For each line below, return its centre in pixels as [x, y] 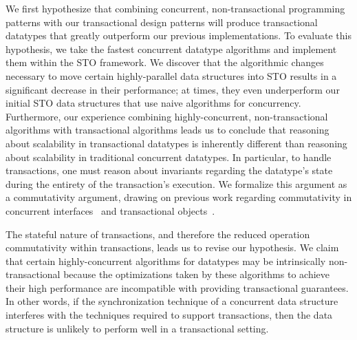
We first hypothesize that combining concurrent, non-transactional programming [175, 8]
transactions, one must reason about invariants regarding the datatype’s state [169, 170]
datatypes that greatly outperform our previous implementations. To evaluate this [178, 35]
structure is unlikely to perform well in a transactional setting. [137, 328]
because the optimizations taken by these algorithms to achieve [196, 274]
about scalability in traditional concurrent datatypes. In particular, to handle [169, 157]
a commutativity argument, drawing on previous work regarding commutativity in [179, 197]
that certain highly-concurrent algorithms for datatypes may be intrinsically [166, 261]
